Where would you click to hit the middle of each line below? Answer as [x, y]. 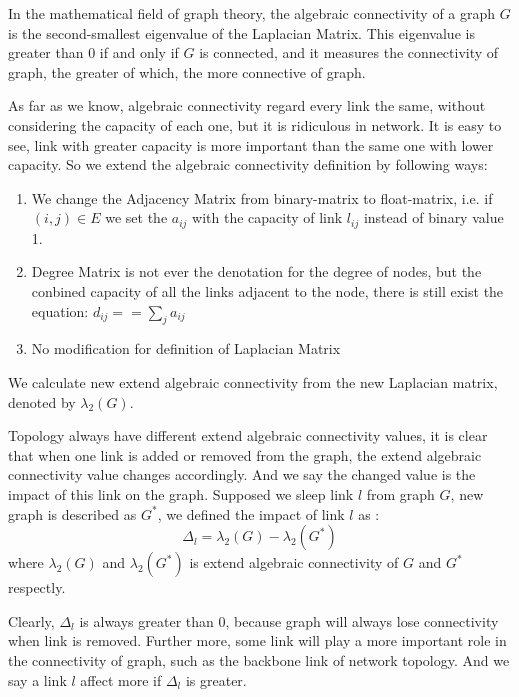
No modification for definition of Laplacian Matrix [186, 348]
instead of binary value [433, 217]
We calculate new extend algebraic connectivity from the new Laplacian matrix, [253, 381]
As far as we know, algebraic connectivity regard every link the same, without [247, 105]
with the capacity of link [267, 217]
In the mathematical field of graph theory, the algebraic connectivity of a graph [252, 13]
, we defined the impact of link [251, 513]
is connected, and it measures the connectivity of [349, 52]
